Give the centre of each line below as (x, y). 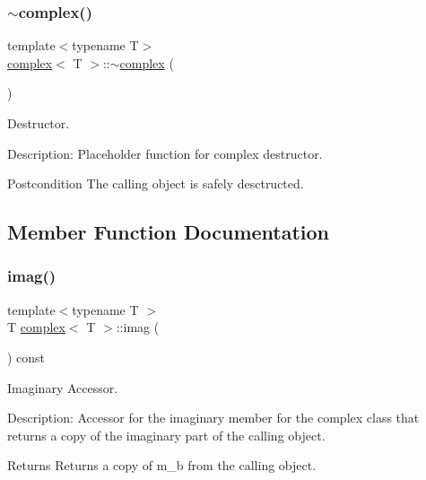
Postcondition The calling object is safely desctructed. (156, 183)
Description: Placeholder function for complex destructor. (165, 153)
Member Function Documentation (169, 232)
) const (26, 357)
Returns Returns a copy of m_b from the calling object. (162, 465)
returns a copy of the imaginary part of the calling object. (166, 435)
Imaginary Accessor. (63, 387)
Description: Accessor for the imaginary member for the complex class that (213, 418)
